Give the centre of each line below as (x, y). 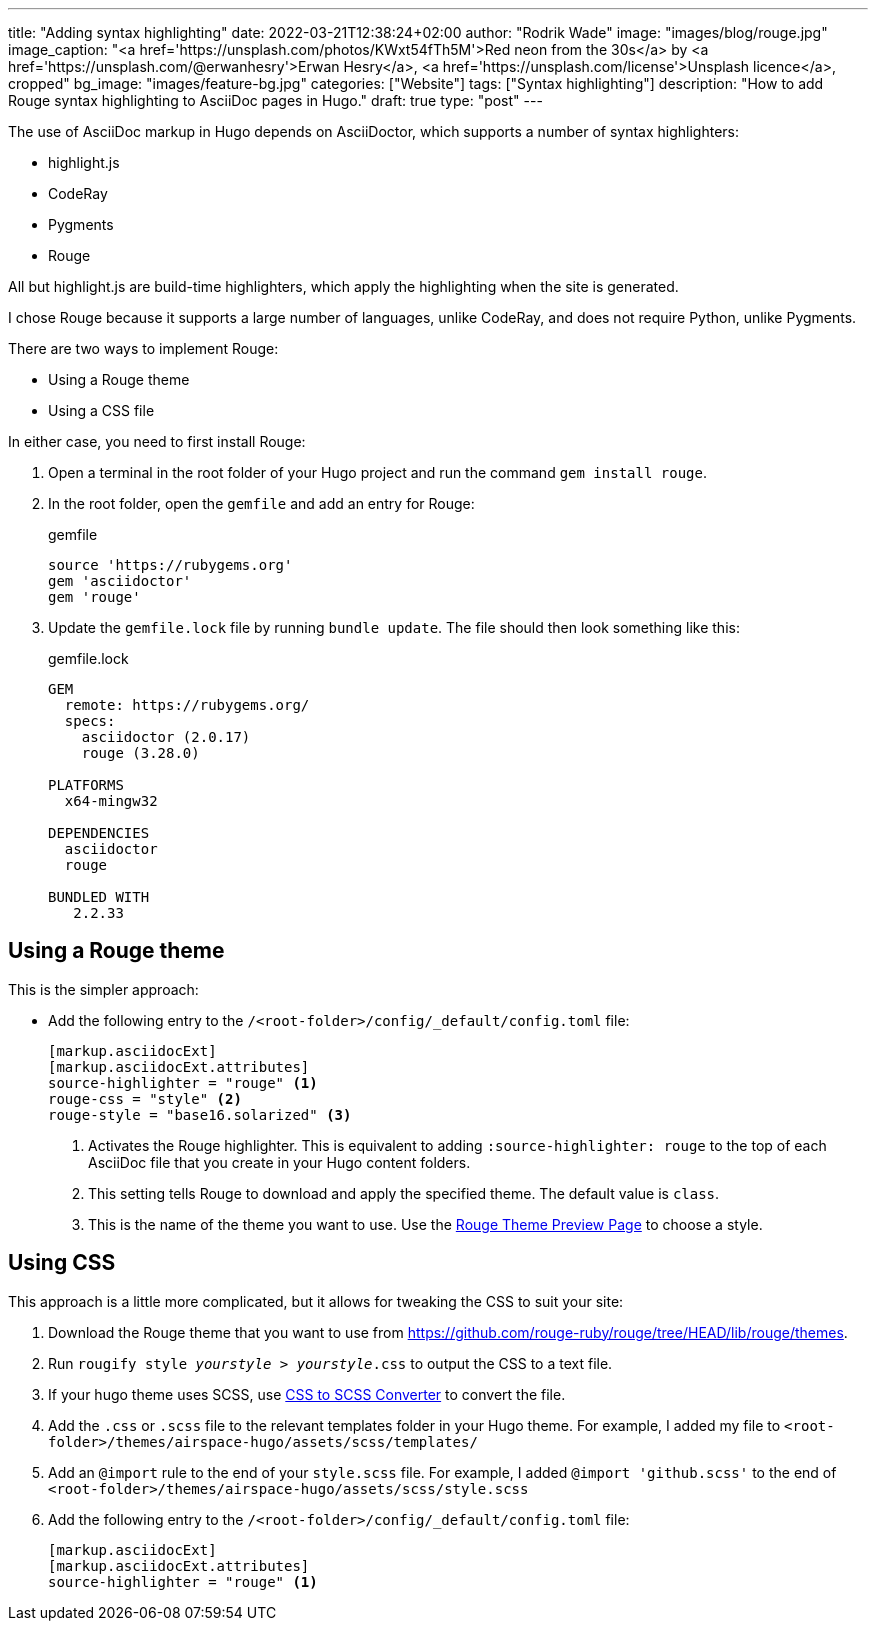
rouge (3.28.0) (140, 753)
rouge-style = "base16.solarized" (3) (200, 1114)
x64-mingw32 (111, 801)
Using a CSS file (101, 410)
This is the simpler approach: (103, 989)
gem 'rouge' (94, 597)
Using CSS (62, 1263)
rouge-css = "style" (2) (145, 1098)
